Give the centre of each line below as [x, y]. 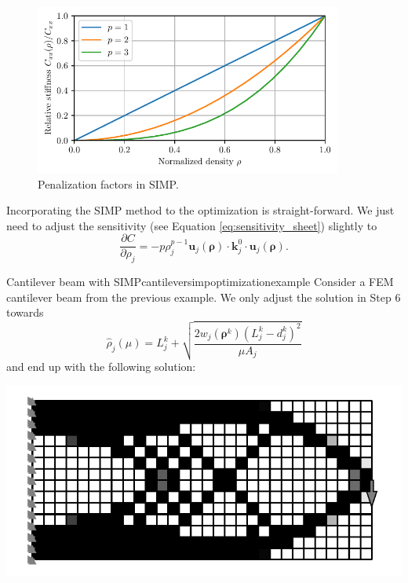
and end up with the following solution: [101, 366]
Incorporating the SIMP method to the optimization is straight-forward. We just [200, 210]
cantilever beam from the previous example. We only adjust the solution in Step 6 [204, 297]
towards [25, 312]
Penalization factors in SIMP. [108, 183]
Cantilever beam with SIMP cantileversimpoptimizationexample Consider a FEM [200, 282]
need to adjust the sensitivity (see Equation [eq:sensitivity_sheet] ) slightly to [192, 225]
